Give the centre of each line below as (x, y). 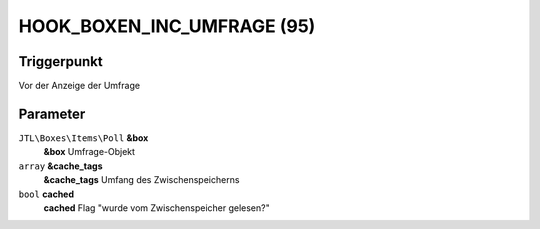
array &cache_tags (60, 166)
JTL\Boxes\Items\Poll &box (83, 137)
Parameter (52, 113)
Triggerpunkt (61, 61)
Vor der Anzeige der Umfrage (79, 86)
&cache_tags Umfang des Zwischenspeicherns (141, 180)
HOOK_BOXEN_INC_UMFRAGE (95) (167, 26)
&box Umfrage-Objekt (89, 152)
